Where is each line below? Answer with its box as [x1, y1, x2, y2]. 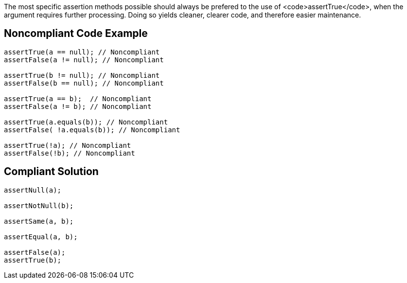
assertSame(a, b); [4, 217, 74, 225]
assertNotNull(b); [4, 201, 74, 210]
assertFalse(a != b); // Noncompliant [4, 102, 152, 110]
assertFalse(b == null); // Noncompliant [4, 79, 164, 87]
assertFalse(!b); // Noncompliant [4, 149, 135, 157]
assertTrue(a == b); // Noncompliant [4, 94, 152, 103]
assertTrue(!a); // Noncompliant [4, 141, 131, 149]
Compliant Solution [4, 165, 99, 178]
